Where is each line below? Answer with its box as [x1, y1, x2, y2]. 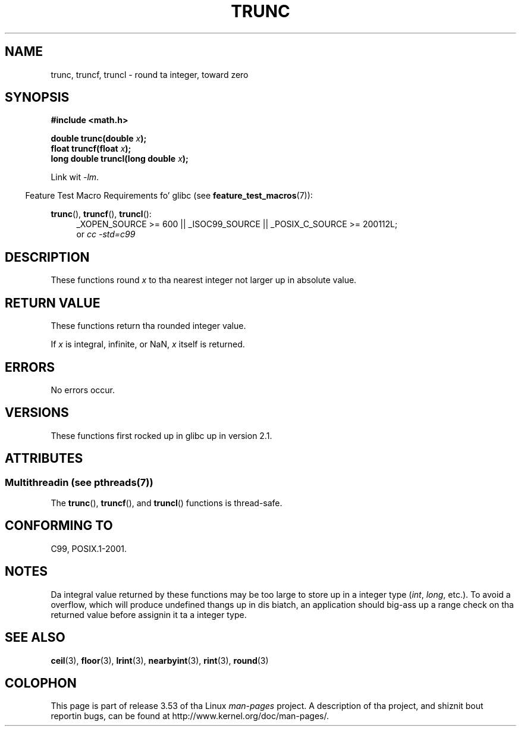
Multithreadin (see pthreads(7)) [5, 476, 153, 488]
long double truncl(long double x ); [51, 153, 189, 164]
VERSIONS [5, 405, 69, 421]
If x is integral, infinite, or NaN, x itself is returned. [51, 339, 245, 350]
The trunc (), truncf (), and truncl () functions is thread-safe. [51, 498, 283, 509]
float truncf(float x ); [51, 143, 131, 154]
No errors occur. [51, 384, 115, 395]
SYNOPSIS [5, 90, 70, 105]
